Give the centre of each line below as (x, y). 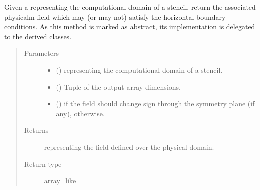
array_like (60, 181)
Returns (36, 130)
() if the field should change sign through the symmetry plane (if (155, 104)
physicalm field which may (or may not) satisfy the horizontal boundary (115, 16)
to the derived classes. (38, 36)
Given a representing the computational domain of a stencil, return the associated (130, 7)
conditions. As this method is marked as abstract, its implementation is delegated (130, 26)
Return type (43, 164)
